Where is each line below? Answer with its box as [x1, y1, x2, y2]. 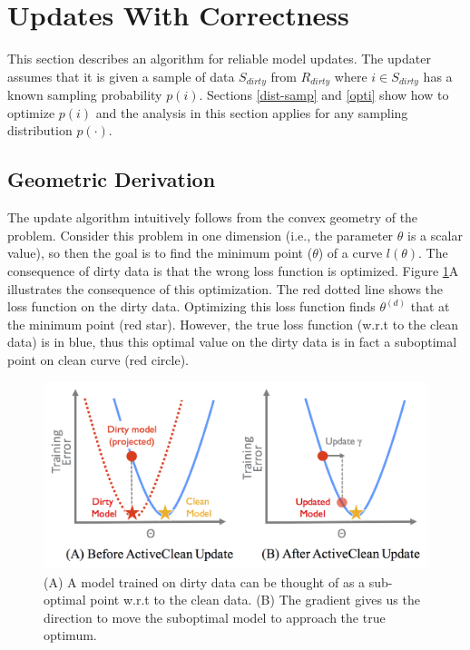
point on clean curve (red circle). [7, 350, 190, 369]
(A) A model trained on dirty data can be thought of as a [44, 572, 366, 591]
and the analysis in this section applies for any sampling [95, 103, 408, 122]
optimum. [44, 625, 97, 645]
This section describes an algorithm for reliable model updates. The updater [7, 49, 431, 68]
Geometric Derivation [7, 165, 216, 193]
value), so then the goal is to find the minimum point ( [7, 243, 313, 262]
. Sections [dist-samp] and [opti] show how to [199, 85, 449, 104]
